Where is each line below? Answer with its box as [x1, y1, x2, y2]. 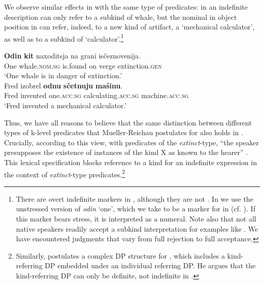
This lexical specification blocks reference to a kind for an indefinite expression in [4, 156, 257, 167]
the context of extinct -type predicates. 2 [4, 167, 125, 179]
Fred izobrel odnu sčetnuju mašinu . [4, 80, 123, 90]
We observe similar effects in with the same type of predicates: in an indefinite [4, 2, 248, 12]
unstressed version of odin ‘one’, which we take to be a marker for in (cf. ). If [16, 203, 255, 214]
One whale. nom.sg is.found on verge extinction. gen [4, 60, 162, 71]
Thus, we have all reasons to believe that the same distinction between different [4, 117, 252, 128]
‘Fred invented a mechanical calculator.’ [4, 100, 127, 110]
